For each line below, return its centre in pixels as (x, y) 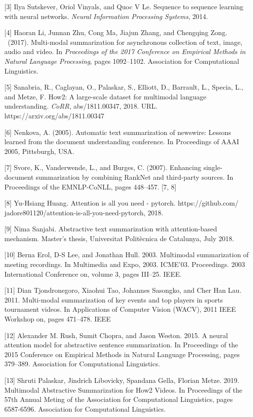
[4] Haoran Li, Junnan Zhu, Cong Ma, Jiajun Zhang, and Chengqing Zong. (116, 32)
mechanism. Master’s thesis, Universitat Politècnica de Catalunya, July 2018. (119, 238)
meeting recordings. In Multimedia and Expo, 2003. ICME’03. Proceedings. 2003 (125, 264)
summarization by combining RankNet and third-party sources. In (135, 177)
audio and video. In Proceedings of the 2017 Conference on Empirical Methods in (125, 51)
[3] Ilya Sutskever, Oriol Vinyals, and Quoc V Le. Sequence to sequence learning (124, 6)
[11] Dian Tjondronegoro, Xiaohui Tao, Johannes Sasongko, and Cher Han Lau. (123, 290)
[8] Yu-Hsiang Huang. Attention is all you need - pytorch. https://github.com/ (121, 203)
